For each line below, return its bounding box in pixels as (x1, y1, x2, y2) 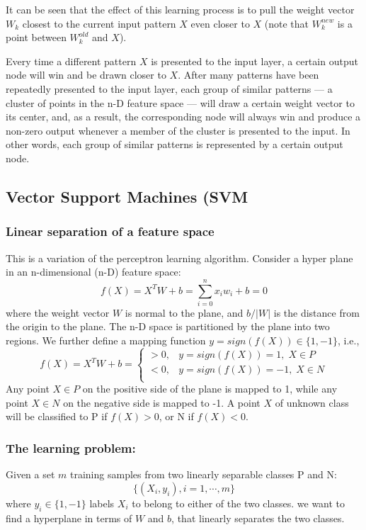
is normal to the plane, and (125, 305, 244, 320)
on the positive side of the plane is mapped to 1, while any (82, 381, 338, 396)
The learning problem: (6, 439, 136, 456)
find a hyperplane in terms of (6, 510, 132, 525)
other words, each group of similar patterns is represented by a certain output (6, 137, 343, 152)
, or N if (159, 409, 194, 424)
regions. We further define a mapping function (6, 333, 206, 348)
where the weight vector (6, 305, 110, 320)
